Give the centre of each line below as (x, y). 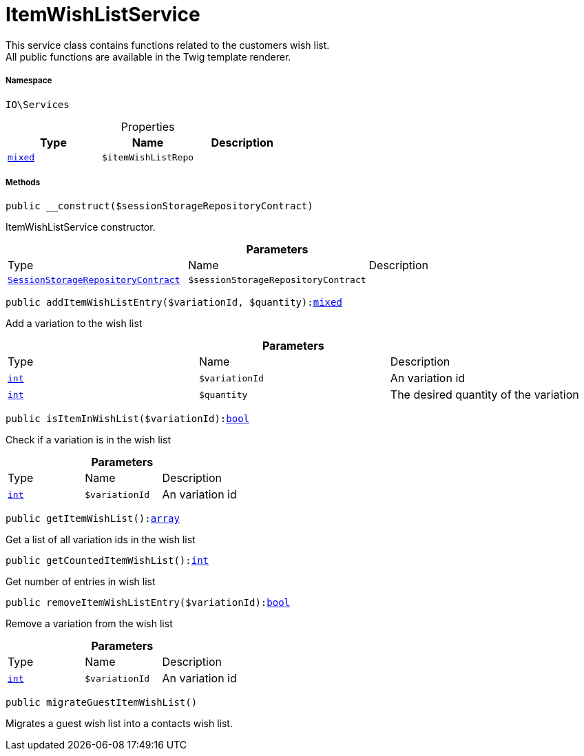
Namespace (29, 81)
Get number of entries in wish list (81, 582)
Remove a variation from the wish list (89, 624)
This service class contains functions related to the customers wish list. (168, 45)
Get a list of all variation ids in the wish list (101, 540)
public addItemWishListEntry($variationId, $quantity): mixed (174, 303)
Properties (148, 126)
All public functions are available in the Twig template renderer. (148, 56)
